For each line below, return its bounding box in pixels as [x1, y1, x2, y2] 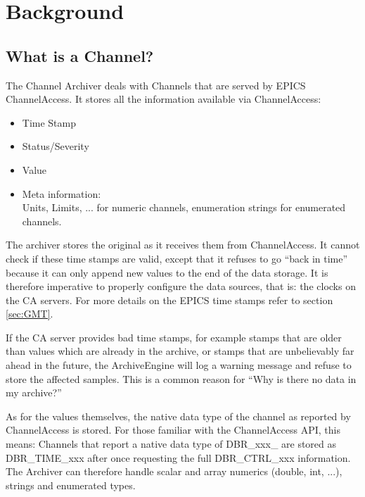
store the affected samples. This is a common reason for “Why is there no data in [6, 371, 357, 386]
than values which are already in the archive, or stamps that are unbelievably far [6, 344, 354, 358]
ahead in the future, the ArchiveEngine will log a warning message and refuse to [6, 358, 352, 372]
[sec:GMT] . [6, 306, 53, 321]
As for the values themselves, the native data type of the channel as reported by [6, 408, 351, 423]
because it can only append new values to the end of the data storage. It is [6, 265, 328, 279]
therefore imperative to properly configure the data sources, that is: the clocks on [6, 279, 356, 294]
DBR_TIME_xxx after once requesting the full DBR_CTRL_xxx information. [6, 450, 351, 465]
